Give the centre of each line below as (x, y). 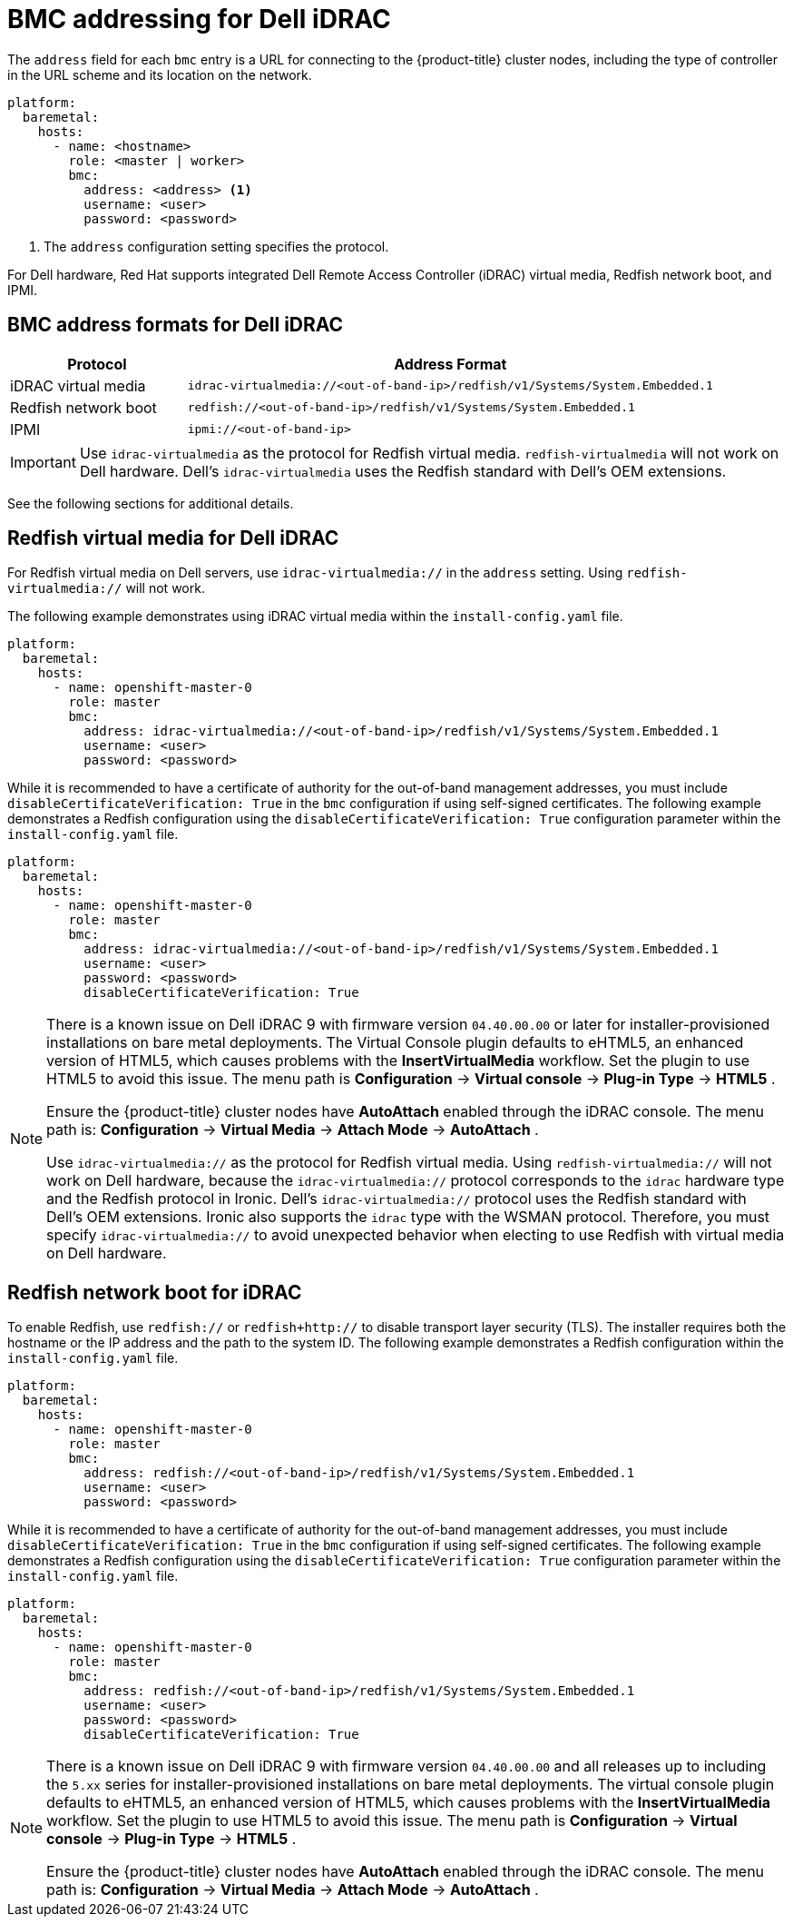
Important (43, 462)
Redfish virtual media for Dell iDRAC (173, 538)
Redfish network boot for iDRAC (155, 1292)
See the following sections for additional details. (151, 503)
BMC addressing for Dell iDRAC (199, 19)
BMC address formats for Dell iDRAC (176, 325)
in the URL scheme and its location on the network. (160, 74)
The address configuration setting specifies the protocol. (216, 246)
